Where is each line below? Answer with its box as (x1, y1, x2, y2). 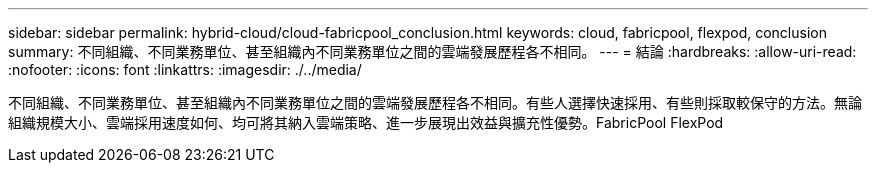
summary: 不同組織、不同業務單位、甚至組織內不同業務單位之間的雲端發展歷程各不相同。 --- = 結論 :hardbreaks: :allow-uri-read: (8, 43, 857, 60)
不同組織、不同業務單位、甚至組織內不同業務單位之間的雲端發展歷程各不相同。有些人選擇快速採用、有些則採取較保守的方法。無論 (8, 94, 862, 111)
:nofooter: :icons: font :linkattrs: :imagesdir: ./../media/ (8, 61, 362, 78)
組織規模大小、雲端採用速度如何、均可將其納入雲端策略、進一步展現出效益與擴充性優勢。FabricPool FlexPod (8, 114, 724, 131)
